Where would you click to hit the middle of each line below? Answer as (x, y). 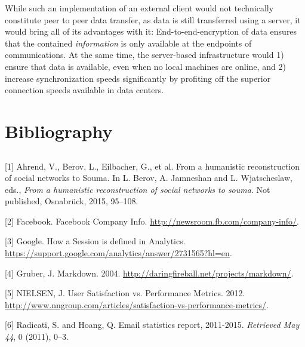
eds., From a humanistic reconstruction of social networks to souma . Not (138, 189)
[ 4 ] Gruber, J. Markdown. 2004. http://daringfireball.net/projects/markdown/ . (149, 273)
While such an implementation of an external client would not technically (139, 8)
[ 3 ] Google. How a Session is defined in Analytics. (95, 241)
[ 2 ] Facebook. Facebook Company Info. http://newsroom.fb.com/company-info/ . (152, 221)
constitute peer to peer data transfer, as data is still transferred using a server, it (153, 19)
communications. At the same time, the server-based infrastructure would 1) (144, 55)
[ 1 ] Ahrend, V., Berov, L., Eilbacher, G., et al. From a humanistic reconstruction (152, 166)
